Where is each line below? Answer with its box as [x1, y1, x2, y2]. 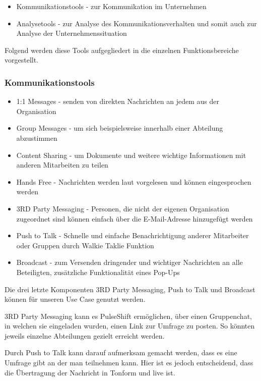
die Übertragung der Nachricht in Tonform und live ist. [5, 367, 175, 377]
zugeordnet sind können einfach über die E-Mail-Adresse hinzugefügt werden [16, 213, 253, 224]
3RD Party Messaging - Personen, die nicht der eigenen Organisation [16, 203, 229, 213]
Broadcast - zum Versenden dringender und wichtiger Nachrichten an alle [16, 257, 243, 267]
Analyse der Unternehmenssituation [16, 28, 127, 38]
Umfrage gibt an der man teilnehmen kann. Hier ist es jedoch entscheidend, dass [5, 357, 253, 368]
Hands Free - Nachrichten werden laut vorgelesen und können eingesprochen [16, 176, 251, 187]
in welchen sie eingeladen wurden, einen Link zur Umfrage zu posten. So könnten [5, 320, 255, 331]
